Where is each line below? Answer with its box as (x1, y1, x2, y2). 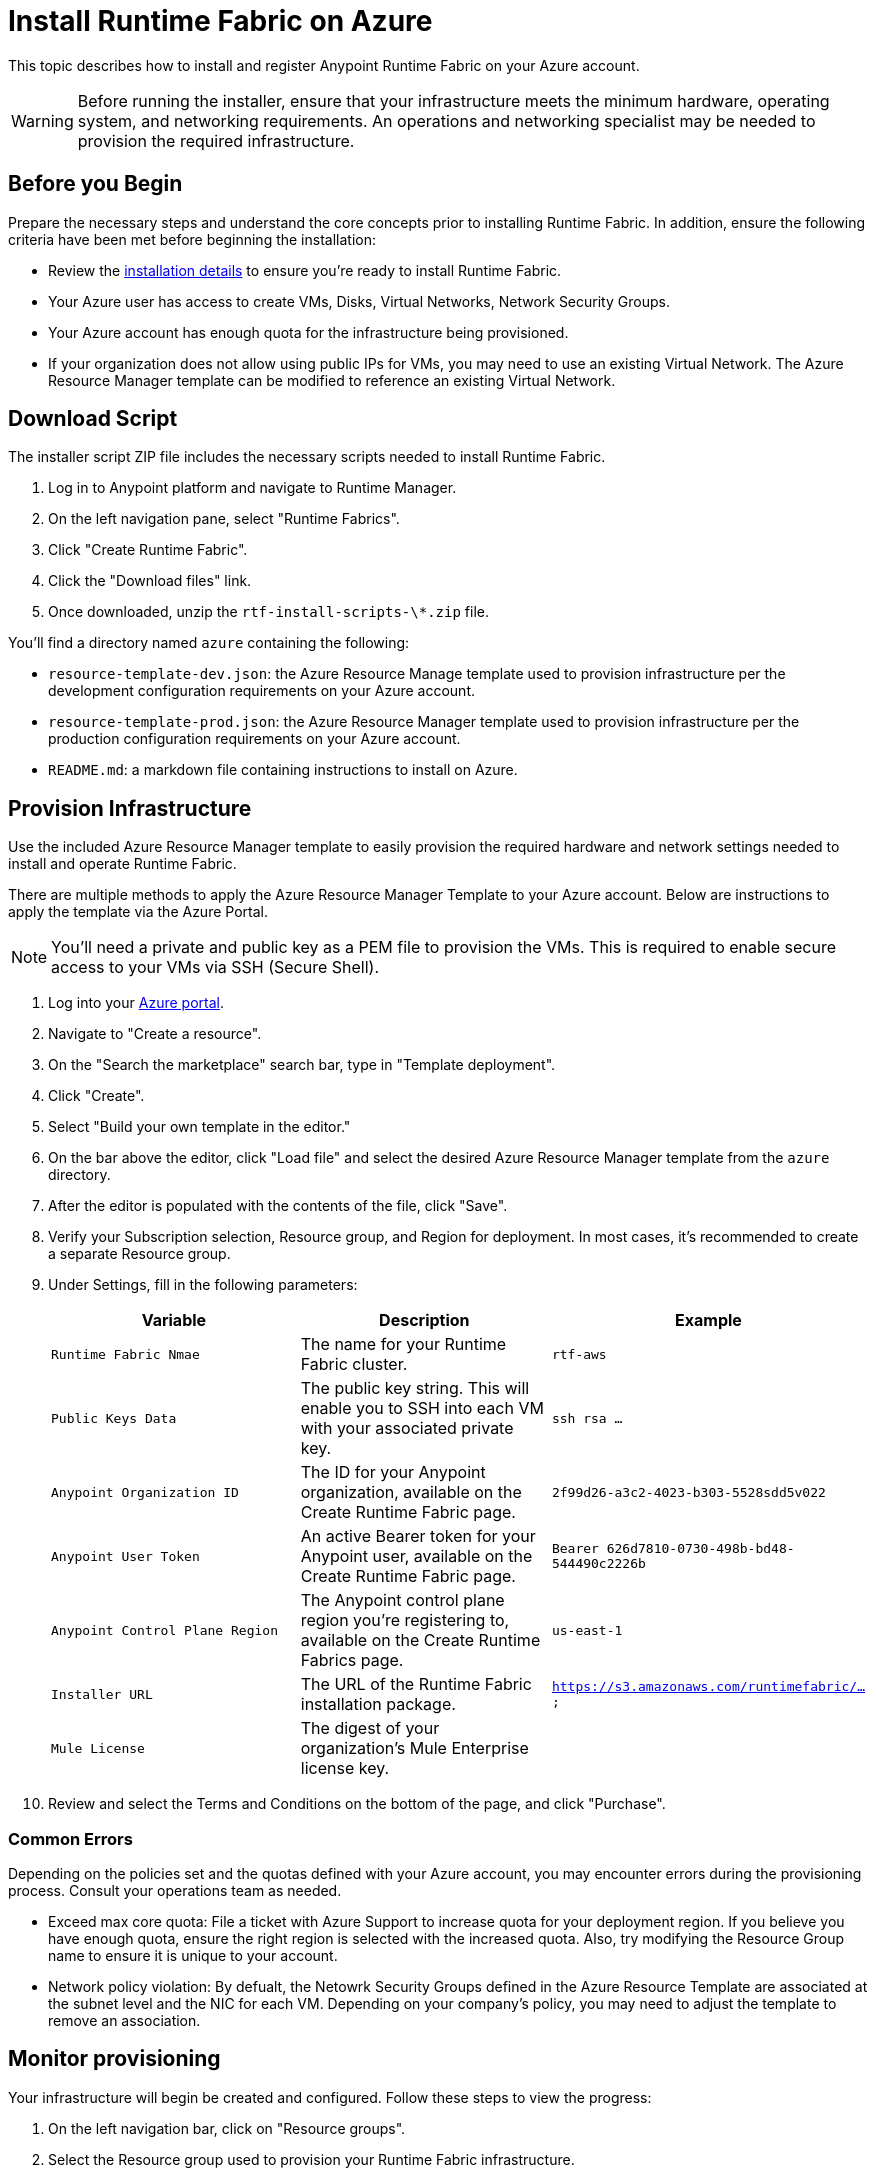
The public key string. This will (300, 1378, 530, 1399)
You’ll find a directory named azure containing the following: (8, 634, 410, 652)
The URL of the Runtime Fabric (300, 1674, 532, 1695)
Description (379, 1310, 470, 1331)
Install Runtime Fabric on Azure (8, 4, 433, 38)
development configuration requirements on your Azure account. (48, 682, 476, 700)
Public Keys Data (51, 1410, 177, 1426)
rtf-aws (551, 1346, 607, 1362)
